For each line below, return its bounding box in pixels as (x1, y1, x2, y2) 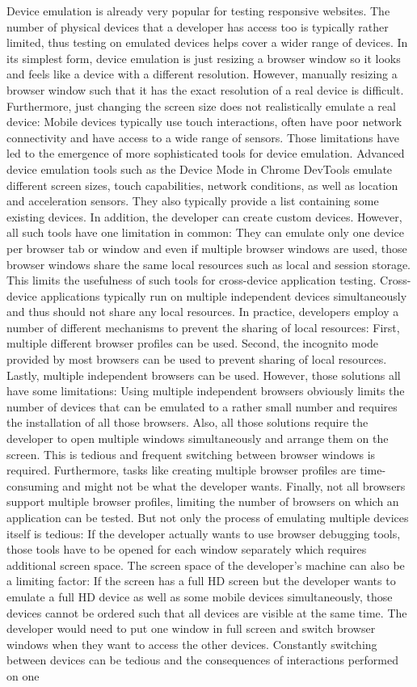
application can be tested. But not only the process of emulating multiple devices (6, 509, 409, 525)
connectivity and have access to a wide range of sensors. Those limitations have (6, 129, 399, 145)
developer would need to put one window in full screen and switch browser (6, 620, 376, 637)
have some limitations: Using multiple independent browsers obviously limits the (6, 382, 405, 399)
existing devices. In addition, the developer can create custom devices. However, (6, 208, 402, 225)
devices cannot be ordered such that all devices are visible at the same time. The (6, 604, 407, 621)
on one (6, 667, 40, 684)
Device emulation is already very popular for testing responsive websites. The (6, 2, 390, 19)
